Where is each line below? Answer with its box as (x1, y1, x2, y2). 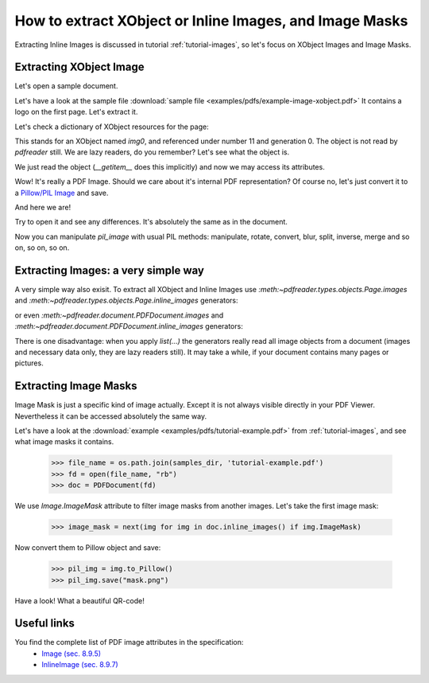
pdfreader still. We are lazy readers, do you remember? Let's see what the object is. (14, 147, 290, 157)
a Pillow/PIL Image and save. (14, 188, 109, 197)
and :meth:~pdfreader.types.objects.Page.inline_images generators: (14, 295, 238, 306)
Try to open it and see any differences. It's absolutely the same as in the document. (14, 217, 288, 227)
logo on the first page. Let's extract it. (14, 107, 138, 117)
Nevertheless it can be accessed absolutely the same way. (14, 411, 207, 421)
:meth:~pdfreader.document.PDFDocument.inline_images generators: (14, 322, 244, 331)
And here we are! (14, 202, 71, 212)
